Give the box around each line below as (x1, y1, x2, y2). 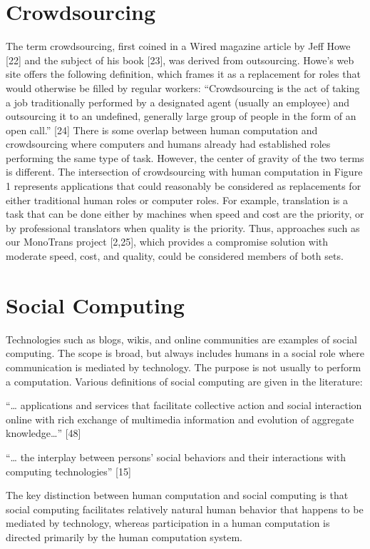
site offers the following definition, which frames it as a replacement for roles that (6, 66, 361, 81)
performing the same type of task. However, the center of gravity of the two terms (6, 150, 364, 165)
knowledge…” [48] (6, 425, 81, 440)
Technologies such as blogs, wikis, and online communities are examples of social (6, 331, 357, 346)
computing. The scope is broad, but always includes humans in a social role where (6, 346, 365, 361)
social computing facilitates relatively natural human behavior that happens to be (6, 501, 364, 516)
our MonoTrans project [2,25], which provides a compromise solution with (6, 234, 329, 249)
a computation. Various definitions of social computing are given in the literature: (6, 373, 363, 388)
